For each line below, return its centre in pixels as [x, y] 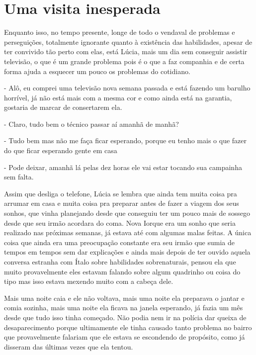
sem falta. [19, 177]
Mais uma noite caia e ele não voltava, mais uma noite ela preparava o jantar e [124, 298]
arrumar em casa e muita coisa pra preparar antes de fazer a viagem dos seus [122, 203]
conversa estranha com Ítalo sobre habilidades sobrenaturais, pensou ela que [120, 262]
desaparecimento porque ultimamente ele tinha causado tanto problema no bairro [128, 327]
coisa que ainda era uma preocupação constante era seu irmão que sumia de [119, 242]
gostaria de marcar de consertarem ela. [63, 107]
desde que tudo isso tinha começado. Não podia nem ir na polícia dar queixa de [125, 317]
